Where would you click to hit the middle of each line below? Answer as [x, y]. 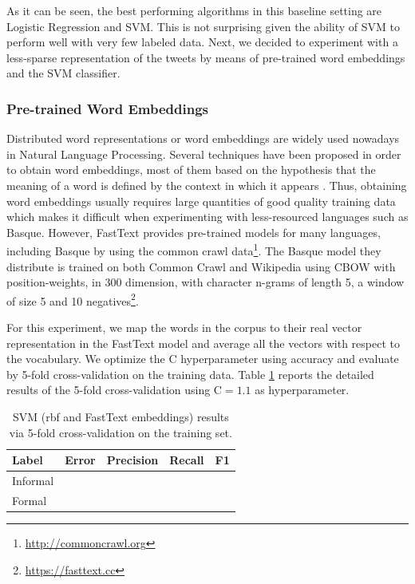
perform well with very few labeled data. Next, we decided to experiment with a [202, 42]
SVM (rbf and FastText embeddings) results [121, 416]
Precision [132, 460]
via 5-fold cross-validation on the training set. [121, 432]
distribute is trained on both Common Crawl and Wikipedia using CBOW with [201, 266]
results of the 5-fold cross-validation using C [114, 390]
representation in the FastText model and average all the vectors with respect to [203, 343]
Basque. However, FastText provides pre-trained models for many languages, [194, 232]
